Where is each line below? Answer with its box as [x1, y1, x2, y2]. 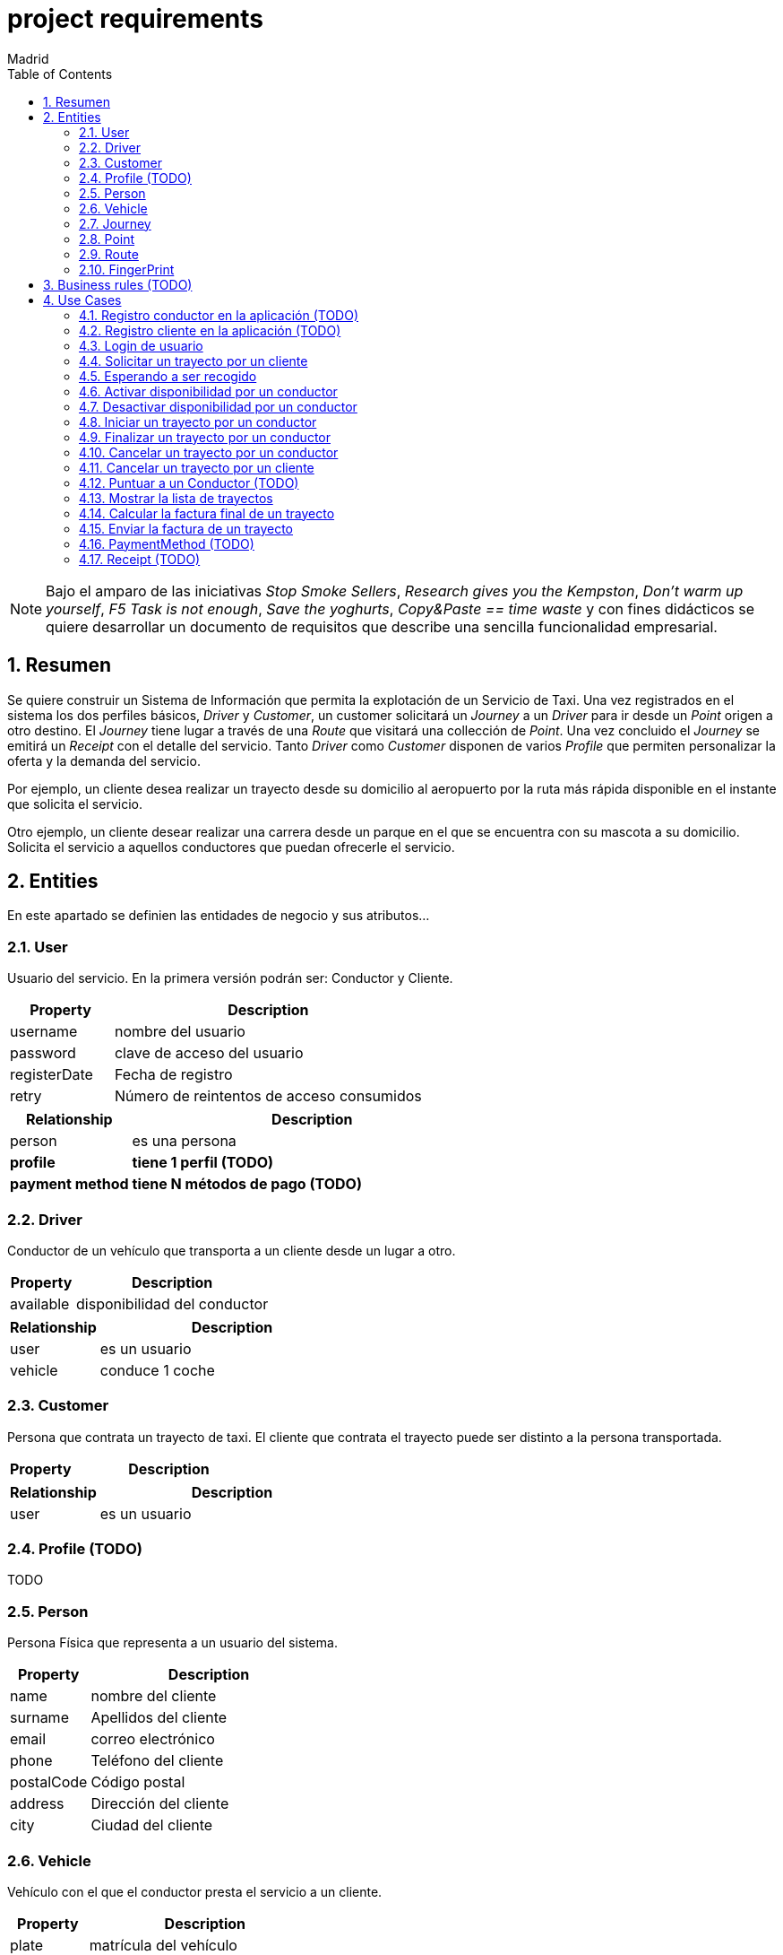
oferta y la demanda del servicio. [7, 752, 201, 769]
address [10, 1794, 65, 1813]
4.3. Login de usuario [79, 337, 203, 353]
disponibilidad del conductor [76, 1294, 269, 1313]
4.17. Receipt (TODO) [79, 551, 201, 567]
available [10, 1294, 70, 1313]
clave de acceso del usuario [114, 1044, 304, 1063]
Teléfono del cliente [90, 1751, 224, 1770]
